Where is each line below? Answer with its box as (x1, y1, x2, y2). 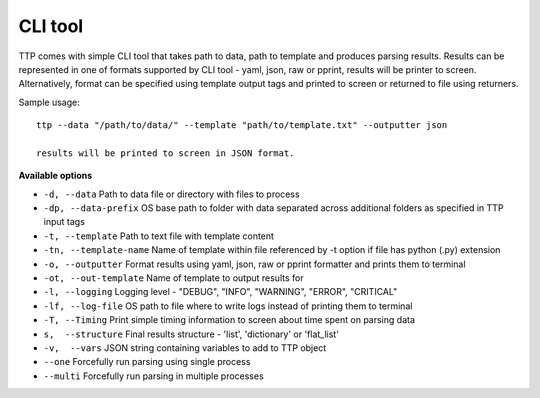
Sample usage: (18, 96, 80, 108)
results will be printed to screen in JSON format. (36, 147, 295, 159)
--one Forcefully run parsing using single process (43, 356, 251, 368)
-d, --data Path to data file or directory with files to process (43, 188, 300, 200)
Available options (18, 170, 93, 182)
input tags (43, 216, 85, 228)
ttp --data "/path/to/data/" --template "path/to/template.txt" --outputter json (36, 120, 448, 131)
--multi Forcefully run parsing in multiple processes (43, 370, 264, 382)
